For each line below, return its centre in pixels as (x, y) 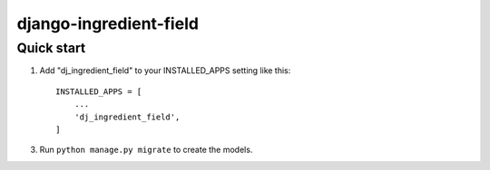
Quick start (51, 48)
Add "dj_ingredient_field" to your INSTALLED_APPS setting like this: (165, 71)
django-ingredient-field (108, 24)
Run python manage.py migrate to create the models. (146, 150)
